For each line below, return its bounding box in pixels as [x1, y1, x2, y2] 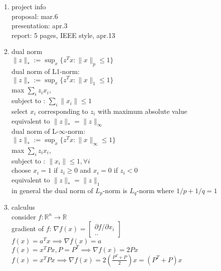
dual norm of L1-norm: [11, 66, 80, 76]
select [11, 106, 28, 116]
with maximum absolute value [98, 106, 187, 116]
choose [11, 165, 31, 175]
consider [11, 211, 36, 221]
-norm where [136, 185, 174, 195]
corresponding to [38, 106, 88, 116]
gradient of [11, 223, 44, 234]
